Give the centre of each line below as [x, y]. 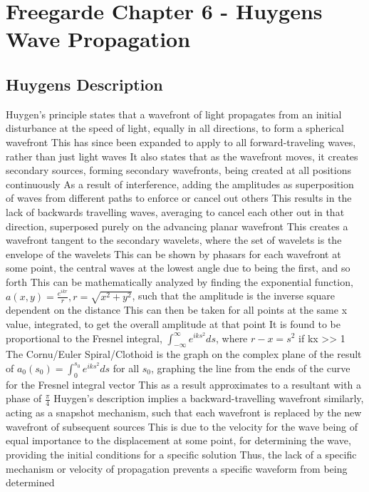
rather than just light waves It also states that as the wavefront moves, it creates [182, 156]
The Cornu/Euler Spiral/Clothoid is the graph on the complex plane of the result [184, 354]
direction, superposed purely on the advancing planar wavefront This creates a [177, 226]
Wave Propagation [98, 39]
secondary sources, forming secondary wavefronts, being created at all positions [178, 170]
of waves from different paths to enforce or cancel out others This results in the [179, 198]
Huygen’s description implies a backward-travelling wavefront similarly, [209, 398]
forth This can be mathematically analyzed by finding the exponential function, [180, 281]
